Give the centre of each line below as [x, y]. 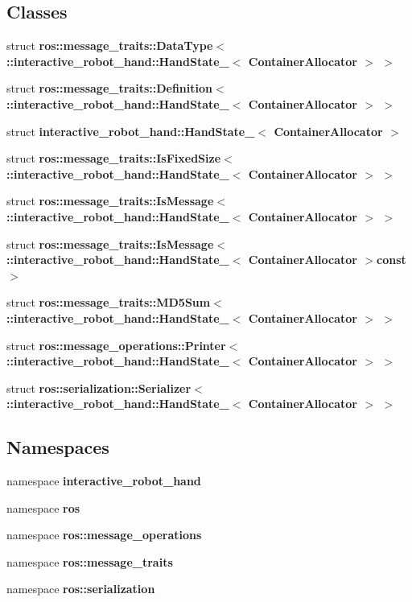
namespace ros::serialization [81, 589]
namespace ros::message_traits [90, 561]
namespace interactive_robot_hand [104, 481]
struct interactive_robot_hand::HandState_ [131, 131]
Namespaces [58, 447]
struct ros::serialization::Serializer [99, 388]
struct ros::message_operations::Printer [116, 345]
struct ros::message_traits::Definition [109, 88]
